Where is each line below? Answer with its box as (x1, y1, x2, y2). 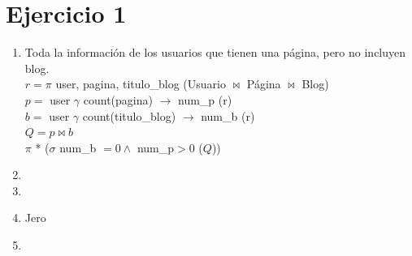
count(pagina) (83, 91, 153, 108)
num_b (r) (201, 107, 255, 124)
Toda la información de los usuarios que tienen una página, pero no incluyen (24, 44, 406, 61)
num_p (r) (178, 91, 232, 108)
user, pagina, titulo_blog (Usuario (55, 75, 226, 92)
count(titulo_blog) (82, 107, 176, 124)
